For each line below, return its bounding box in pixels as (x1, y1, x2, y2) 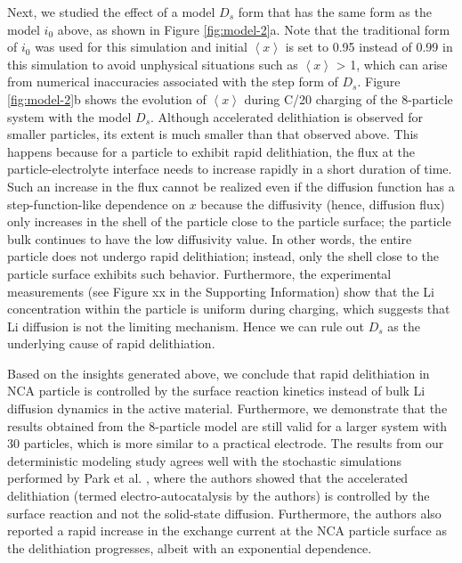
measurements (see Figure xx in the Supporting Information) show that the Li (7, 281, 434, 300)
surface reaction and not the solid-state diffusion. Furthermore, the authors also (7, 503, 442, 522)
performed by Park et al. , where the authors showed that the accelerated (7, 469, 409, 487)
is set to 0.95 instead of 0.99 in (285, 37, 453, 56)
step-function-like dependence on (7, 194, 185, 213)
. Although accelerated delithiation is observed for (150, 107, 423, 126)
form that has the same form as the (238, 3, 432, 20)
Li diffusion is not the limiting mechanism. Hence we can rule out (7, 316, 364, 335)
